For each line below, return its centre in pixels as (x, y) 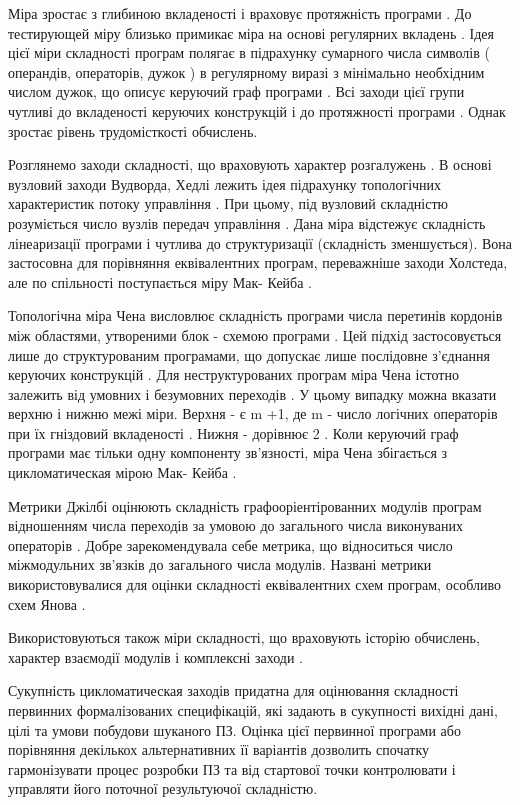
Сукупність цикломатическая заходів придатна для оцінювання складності (233, 690)
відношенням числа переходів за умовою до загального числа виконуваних (235, 525)
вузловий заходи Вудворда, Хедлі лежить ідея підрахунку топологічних (225, 183)
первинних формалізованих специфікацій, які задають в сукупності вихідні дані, (253, 710)
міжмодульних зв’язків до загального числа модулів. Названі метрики (220, 564)
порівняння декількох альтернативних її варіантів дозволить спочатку (219, 749)
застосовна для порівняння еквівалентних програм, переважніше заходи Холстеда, (258, 262)
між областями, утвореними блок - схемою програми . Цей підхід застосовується (255, 334)
